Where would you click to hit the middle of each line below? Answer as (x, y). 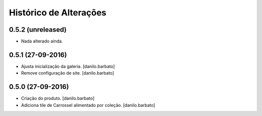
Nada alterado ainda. (42, 41)
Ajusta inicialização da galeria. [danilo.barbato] (68, 66)
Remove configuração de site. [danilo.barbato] (67, 73)
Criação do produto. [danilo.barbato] (58, 98)
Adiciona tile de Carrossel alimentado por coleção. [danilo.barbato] (88, 105)
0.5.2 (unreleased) (38, 30)
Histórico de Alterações (58, 13)
